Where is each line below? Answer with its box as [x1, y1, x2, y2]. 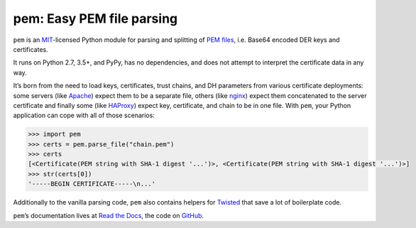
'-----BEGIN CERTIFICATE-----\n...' [28, 180, 156, 188]
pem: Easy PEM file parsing [13, 11, 178, 26]
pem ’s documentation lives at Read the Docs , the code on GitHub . [13, 211, 204, 219]
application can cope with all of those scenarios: [13, 111, 155, 120]
